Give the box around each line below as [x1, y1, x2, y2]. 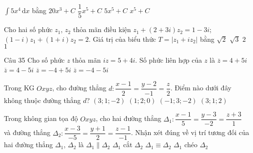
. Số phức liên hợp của [135, 55, 202, 65]
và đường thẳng [4, 127, 51, 137]
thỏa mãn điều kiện [73, 24, 131, 34]
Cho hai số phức [4, 24, 53, 34]
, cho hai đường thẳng [96, 113, 161, 123]
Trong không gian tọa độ [4, 113, 78, 123]
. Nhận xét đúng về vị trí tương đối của [131, 127, 249, 137]
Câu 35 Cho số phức [4, 55, 65, 65]
